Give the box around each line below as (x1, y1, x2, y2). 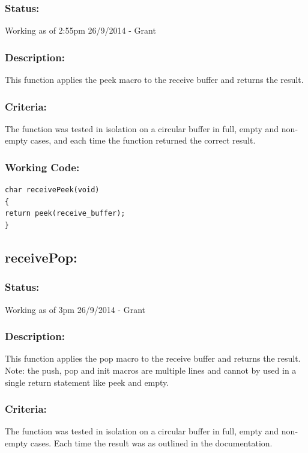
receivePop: (5, 248, 77, 267)
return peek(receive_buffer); (5, 209, 125, 218)
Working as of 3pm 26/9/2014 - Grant (5, 303, 145, 315)
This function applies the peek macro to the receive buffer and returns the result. (5, 73, 304, 86)
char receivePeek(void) (5, 186, 100, 195)
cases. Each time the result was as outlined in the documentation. (30, 437, 273, 449)
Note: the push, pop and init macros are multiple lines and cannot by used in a (5, 364, 297, 377)
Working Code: (5, 159, 80, 174)
